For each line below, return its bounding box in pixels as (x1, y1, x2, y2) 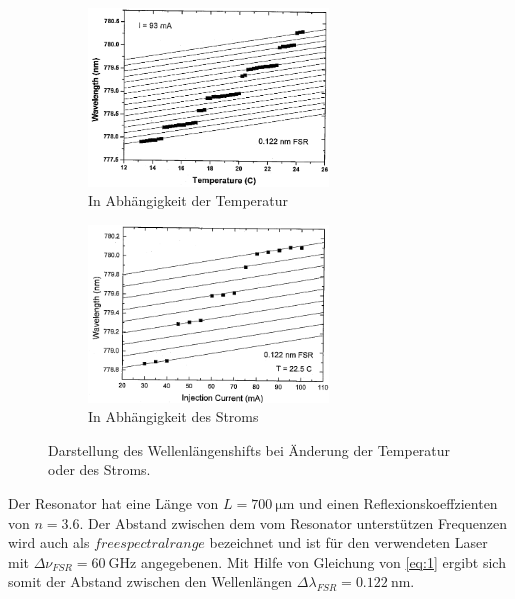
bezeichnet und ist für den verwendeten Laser (209, 532, 488, 553)
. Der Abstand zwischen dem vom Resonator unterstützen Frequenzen (79, 512, 508, 533)
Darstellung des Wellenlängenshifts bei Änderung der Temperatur (48, 439, 451, 460)
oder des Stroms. (48, 459, 151, 480)
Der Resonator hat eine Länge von (8, 493, 219, 514)
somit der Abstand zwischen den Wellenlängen (8, 571, 293, 592)
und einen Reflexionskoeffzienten (299, 493, 498, 514)
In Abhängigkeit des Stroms (88, 406, 259, 427)
